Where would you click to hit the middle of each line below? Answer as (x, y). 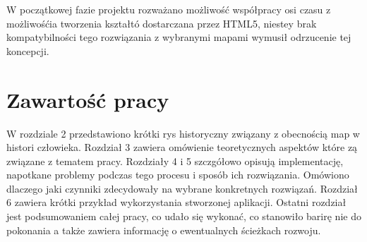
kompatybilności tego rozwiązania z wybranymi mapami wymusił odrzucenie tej (179, 37)
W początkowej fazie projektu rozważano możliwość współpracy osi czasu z (169, 9)
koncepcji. (28, 50)
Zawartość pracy (88, 99)
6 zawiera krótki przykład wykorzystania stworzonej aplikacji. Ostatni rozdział (176, 202)
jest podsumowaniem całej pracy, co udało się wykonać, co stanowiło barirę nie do (184, 216)
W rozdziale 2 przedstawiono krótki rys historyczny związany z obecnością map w (183, 133)
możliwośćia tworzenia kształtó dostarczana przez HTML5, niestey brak (162, 23)
